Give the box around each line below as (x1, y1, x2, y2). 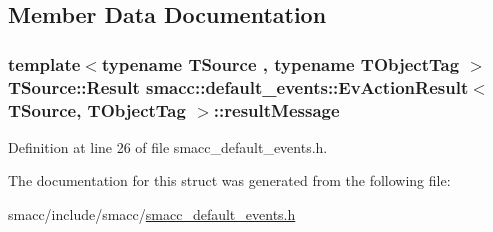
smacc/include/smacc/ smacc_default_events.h (8, 204, 296, 225)
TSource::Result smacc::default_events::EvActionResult (8, 74, 469, 99)
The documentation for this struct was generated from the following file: (8, 170, 451, 191)
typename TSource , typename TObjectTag (101, 51, 460, 76)
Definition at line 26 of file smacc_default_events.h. (8, 136, 328, 157)
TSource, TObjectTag (8, 97, 186, 122)
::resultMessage (213, 97, 340, 122)
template (8, 51, 81, 76)
